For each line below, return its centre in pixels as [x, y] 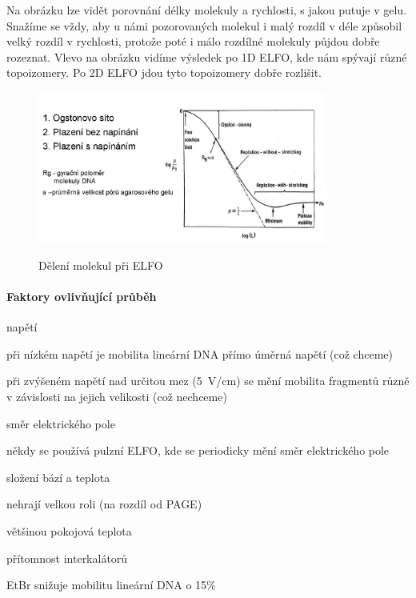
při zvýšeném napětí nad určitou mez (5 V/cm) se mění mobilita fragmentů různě [208, 381]
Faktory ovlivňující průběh [82, 297]
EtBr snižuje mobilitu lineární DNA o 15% [111, 585]
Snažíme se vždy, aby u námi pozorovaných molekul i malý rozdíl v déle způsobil [204, 25]
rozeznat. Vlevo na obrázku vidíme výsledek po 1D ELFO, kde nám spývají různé [207, 56]
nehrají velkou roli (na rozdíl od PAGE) [104, 504]
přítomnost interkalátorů [67, 558]
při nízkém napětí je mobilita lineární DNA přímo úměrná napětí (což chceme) [200, 353]
